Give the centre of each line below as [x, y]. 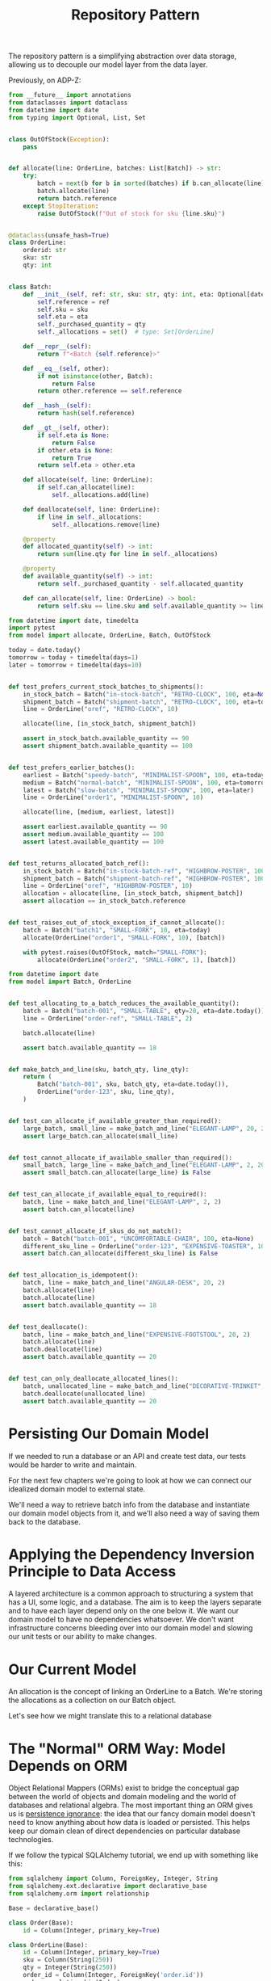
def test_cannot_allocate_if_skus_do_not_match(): [95, 1231]
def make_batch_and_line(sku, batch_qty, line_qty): [99, 1069]
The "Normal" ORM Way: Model [117, 1749]
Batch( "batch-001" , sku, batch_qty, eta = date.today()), [133, 1084]
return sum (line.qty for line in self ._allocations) [128, 554]
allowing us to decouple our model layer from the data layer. [108, 65]
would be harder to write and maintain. [73, 1465]
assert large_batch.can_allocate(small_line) [101, 1136]
